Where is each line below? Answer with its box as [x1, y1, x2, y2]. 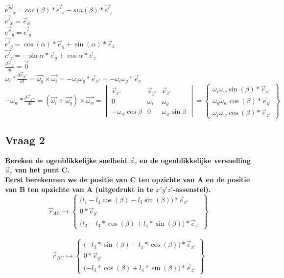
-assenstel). [172, 184, 211, 194]
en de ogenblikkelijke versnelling [140, 155, 251, 165]
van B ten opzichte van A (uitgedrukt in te [5, 184, 153, 194]
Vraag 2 [5, 132, 45, 148]
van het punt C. [15, 165, 70, 175]
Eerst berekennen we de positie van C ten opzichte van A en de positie [5, 174, 250, 185]
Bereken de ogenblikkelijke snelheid [5, 155, 127, 165]
